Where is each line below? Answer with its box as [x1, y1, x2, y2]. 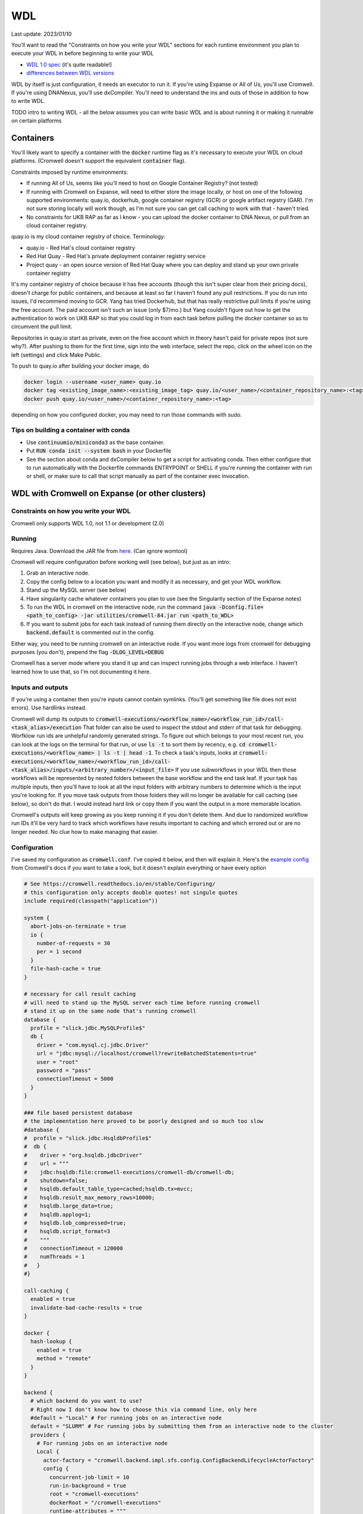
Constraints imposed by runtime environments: [11, 168, 128, 176]
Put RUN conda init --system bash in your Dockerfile [26, 447, 172, 454]
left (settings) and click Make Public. [11, 351, 102, 359]
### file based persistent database [24, 1109, 133, 1116]
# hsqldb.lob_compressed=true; [24, 1219, 126, 1226]
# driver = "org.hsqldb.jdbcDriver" [24, 1151, 142, 1159]
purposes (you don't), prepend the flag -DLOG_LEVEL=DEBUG [11, 649, 165, 655]
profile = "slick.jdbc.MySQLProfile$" [30, 1024, 145, 1031]
